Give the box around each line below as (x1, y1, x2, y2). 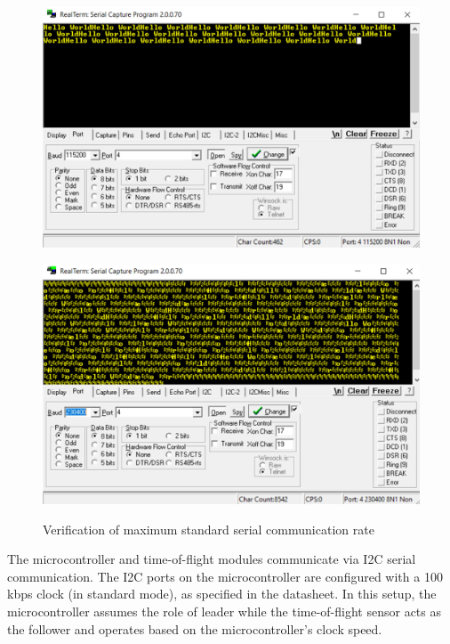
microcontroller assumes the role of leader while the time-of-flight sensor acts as (7, 602, 441, 621)
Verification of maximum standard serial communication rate (43, 519, 374, 538)
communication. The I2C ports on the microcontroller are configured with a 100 (7, 567, 443, 585)
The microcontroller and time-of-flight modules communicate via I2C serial (7, 550, 416, 568)
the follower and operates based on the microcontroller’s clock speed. (7, 619, 382, 638)
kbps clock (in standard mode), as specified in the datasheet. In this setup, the (7, 584, 437, 603)
